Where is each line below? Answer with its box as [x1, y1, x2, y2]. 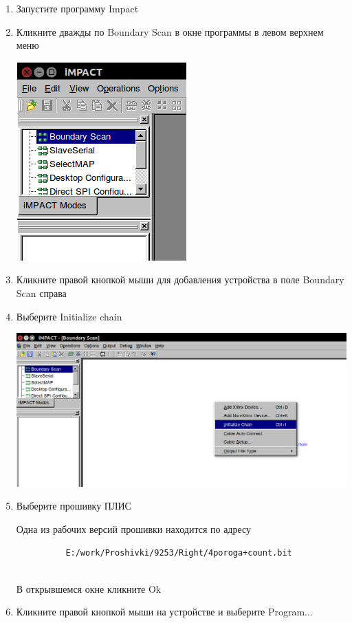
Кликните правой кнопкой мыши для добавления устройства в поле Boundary [16, 272, 344, 287]
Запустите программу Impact [16, 1, 139, 15]
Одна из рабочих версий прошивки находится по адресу [16, 521, 252, 536]
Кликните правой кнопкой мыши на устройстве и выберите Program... [16, 604, 313, 619]
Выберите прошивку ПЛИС [16, 499, 131, 513]
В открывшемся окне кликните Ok [16, 581, 162, 595]
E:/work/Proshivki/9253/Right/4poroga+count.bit [65, 547, 292, 558]
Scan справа [16, 285, 67, 300]
